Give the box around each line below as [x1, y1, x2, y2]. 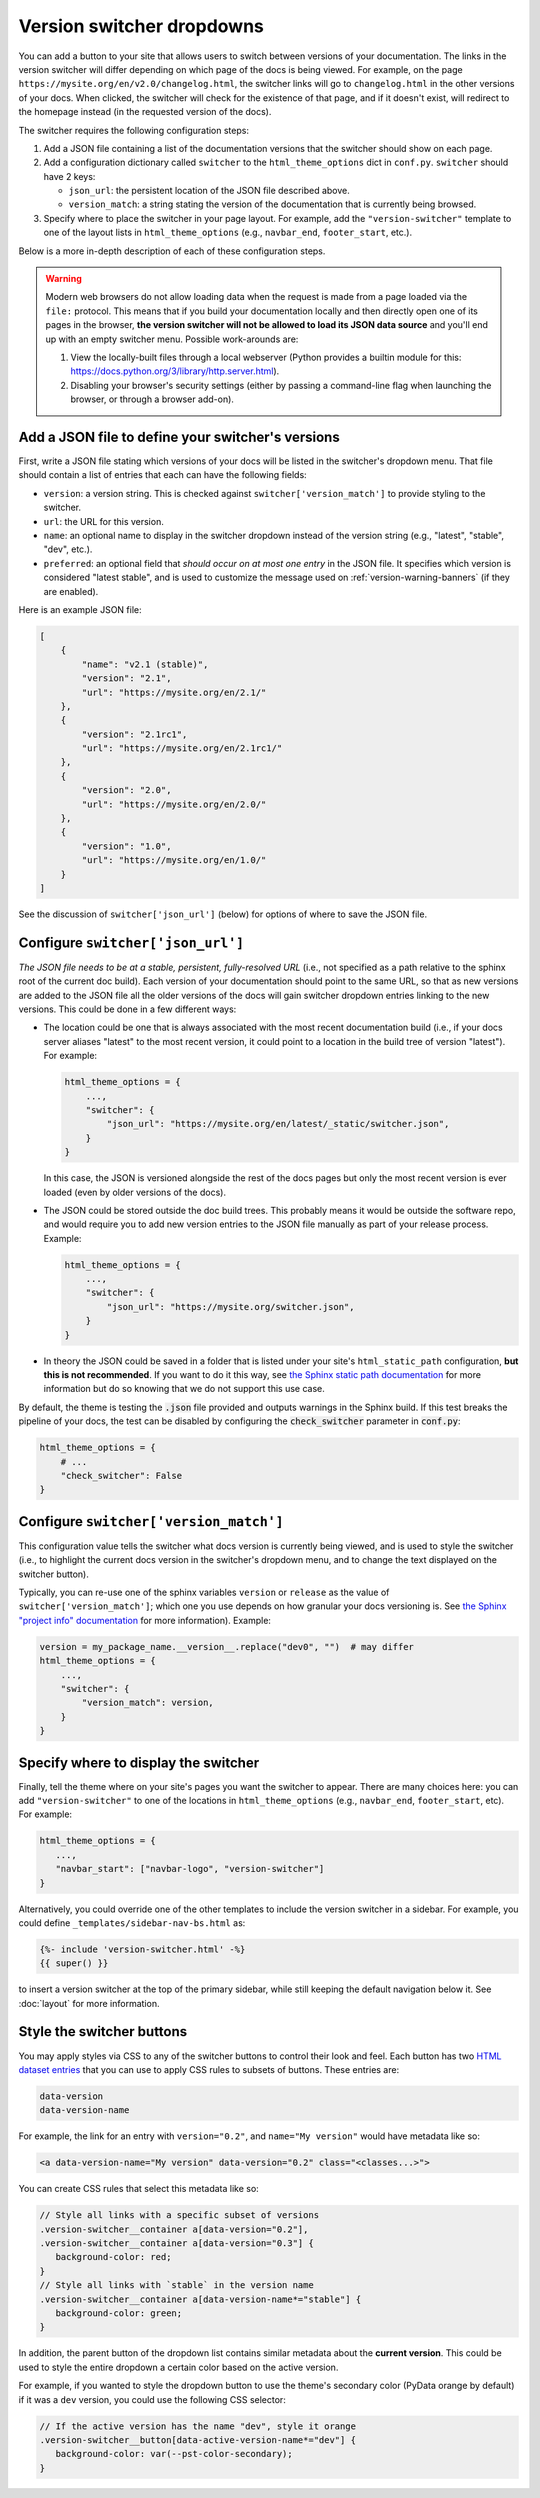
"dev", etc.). [43, 543, 93, 555]
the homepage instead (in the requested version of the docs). [18, 106, 272, 118]
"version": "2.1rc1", [81, 728, 188, 740]
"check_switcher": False [60, 1470, 183, 1481]
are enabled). [43, 585, 99, 597]
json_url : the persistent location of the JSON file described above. [68, 185, 350, 197]
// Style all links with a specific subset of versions [39, 2210, 320, 2221]
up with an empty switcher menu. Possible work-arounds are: [45, 333, 299, 345]
